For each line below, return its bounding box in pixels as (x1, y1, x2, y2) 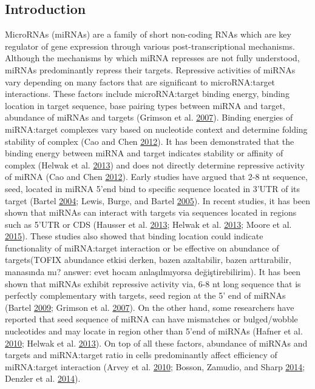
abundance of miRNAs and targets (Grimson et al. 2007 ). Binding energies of (5, 111, 293, 124)
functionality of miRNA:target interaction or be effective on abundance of (5, 241, 279, 254)
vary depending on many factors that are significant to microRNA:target (5, 75, 276, 88)
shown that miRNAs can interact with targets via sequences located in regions (5, 206, 297, 219)
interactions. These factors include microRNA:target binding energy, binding (5, 87, 290, 100)
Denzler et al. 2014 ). (5, 372, 81, 385)
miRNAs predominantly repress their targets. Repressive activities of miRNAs (5, 63, 296, 76)
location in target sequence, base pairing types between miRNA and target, (5, 99, 285, 111)
